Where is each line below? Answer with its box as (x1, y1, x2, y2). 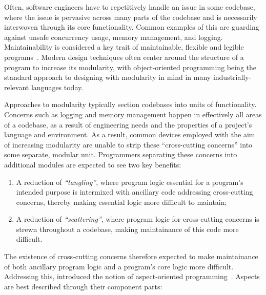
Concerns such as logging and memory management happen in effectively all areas (4, 109, 262, 119)
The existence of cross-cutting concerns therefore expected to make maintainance (4, 251, 258, 262)
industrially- (213, 72, 252, 82)
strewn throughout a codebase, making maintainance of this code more (16, 223, 239, 234)
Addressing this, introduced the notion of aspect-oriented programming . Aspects (4, 271, 260, 282)
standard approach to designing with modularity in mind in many (4, 72, 211, 82)
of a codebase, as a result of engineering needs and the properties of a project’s (4, 119, 252, 130)
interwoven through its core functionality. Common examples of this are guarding (4, 22, 259, 32)
